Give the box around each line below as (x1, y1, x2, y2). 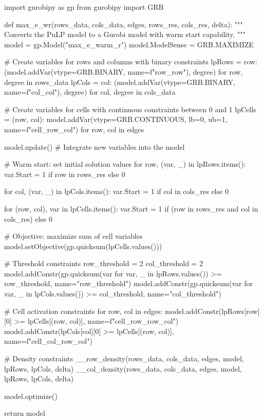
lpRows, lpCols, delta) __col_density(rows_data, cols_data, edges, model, (4, 363, 242, 374)
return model (4, 408, 45, 418)
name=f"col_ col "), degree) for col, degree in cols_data (4, 86, 176, 97)
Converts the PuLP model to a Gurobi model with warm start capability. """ (4, 29, 246, 40)
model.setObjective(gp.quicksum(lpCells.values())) (4, 240, 162, 251)
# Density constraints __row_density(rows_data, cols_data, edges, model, (4, 353, 244, 364)
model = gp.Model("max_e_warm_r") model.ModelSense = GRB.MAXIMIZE (4, 39, 254, 49)
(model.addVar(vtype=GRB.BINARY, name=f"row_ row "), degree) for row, (4, 66, 243, 77)
